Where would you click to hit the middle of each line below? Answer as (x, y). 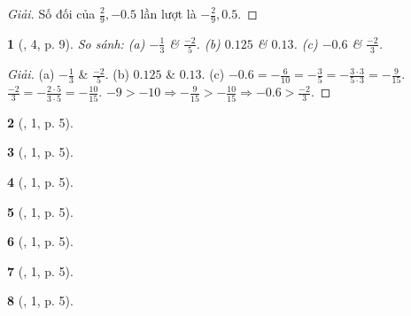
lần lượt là (168, 13)
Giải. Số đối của (51, 13)
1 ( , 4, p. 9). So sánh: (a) (76, 43)
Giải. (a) (31, 74)
